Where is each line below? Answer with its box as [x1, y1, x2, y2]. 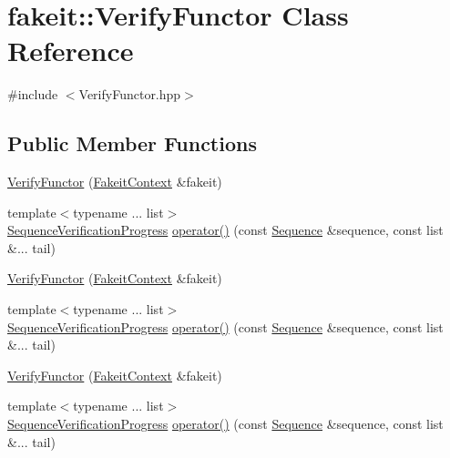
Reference [7, 32, 134, 69]
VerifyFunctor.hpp [78, 85, 181, 104]
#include [7, 85, 58, 104]
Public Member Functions [7, 129, 257, 158]
